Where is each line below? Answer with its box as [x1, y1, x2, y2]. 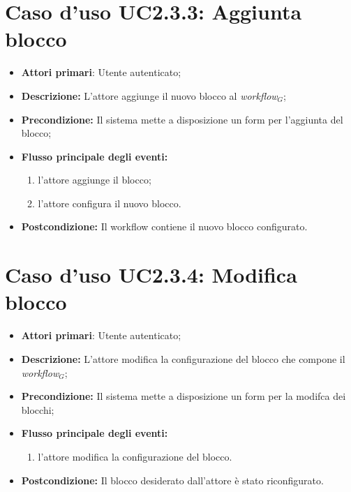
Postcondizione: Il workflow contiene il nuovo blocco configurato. [21, 219, 308, 234]
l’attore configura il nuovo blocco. [38, 195, 181, 210]
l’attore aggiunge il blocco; [38, 172, 151, 187]
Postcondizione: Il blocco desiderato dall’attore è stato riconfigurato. [21, 472, 324, 487]
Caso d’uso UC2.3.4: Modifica [5, 260, 297, 289]
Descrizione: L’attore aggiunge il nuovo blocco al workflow [21, 88, 278, 103]
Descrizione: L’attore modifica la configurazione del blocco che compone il [21, 351, 345, 366]
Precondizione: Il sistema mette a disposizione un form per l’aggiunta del [21, 112, 343, 126]
